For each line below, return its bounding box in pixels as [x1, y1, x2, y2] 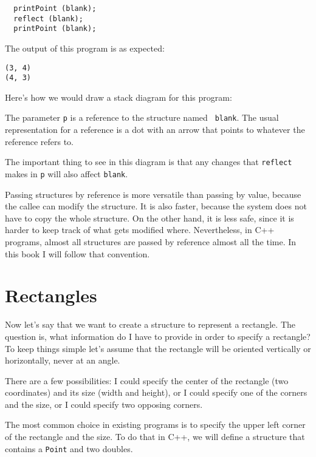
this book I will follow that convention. [5, 247, 150, 260]
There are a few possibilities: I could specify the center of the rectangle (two [5, 374, 289, 387]
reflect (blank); [13, 14, 83, 23]
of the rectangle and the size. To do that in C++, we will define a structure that [5, 430, 305, 443]
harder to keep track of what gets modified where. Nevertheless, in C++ [5, 223, 275, 236]
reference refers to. [5, 135, 74, 147]
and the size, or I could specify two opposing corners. [5, 398, 203, 410]
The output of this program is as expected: [5, 41, 165, 54]
